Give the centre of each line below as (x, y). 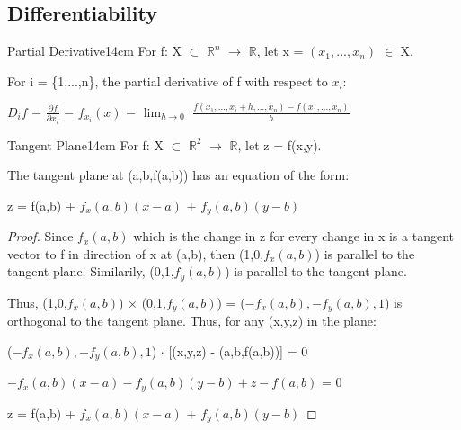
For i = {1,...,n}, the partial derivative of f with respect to (168, 81)
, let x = (280, 51)
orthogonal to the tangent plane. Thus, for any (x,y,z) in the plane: (192, 321)
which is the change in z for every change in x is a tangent (293, 236)
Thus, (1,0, (37, 302)
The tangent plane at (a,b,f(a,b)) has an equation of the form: (178, 175)
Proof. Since (40, 236)
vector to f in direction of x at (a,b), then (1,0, (136, 253)
